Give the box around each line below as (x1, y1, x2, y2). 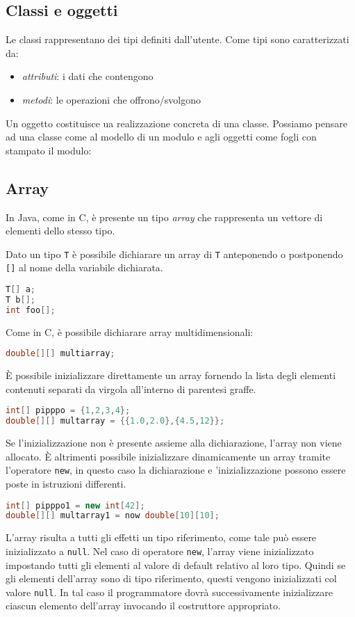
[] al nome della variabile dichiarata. (6, 260, 163, 275)
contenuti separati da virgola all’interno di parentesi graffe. (6, 381, 256, 396)
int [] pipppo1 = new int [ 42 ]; (6, 500, 145, 511)
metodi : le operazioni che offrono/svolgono (22, 92, 201, 106)
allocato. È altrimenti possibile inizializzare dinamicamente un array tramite (6, 449, 331, 463)
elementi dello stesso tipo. (6, 223, 115, 238)
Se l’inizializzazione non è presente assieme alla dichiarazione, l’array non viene (6, 435, 342, 450)
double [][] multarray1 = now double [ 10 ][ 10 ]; (6, 511, 220, 521)
